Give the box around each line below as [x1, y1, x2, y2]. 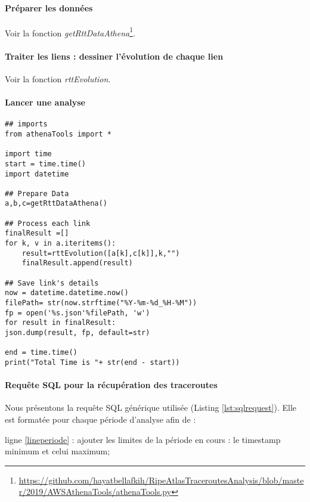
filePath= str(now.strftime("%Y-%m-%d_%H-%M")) [5, 299, 197, 308]
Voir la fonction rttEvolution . [5, 72, 111, 85]
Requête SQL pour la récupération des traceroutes [5, 379, 218, 391]
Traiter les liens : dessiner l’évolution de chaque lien [5, 49, 224, 62]
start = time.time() [5, 159, 86, 168]
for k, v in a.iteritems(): [5, 239, 116, 248]
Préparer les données [5, 1, 93, 14]
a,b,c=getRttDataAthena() [5, 199, 107, 208]
